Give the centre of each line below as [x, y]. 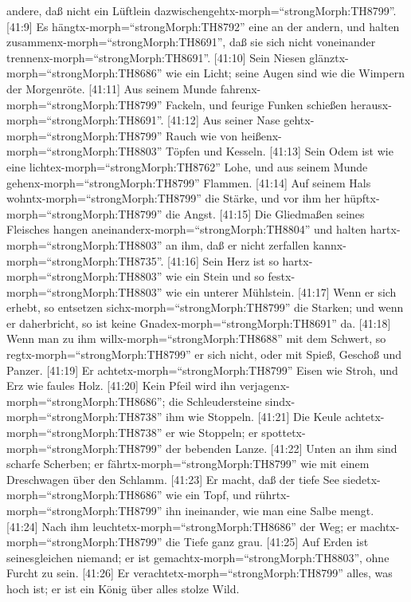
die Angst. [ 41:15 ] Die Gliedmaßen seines [265, 213]
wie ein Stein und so [215, 276]
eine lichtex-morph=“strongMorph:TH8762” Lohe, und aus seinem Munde [187, 166]
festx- [282, 276]
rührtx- [273, 495]
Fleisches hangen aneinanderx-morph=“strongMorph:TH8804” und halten [187, 229]
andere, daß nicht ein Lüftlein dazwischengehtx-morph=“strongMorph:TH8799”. [202, 10]
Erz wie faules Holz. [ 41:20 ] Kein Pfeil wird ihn [121, 386]
